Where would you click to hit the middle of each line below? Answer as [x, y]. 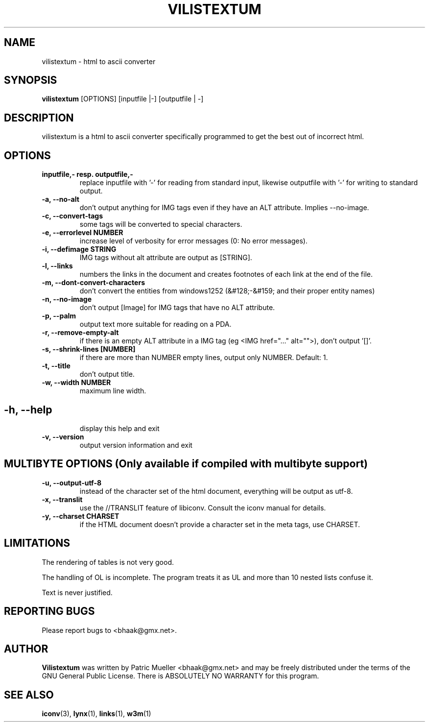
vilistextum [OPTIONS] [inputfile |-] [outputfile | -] [123, 99]
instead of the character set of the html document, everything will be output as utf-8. [216, 491]
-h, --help [28, 410]
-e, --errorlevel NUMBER [83, 233]
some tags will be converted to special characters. [161, 224]
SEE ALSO [29, 695]
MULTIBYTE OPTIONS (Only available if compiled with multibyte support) [186, 464]
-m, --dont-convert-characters [93, 283]
